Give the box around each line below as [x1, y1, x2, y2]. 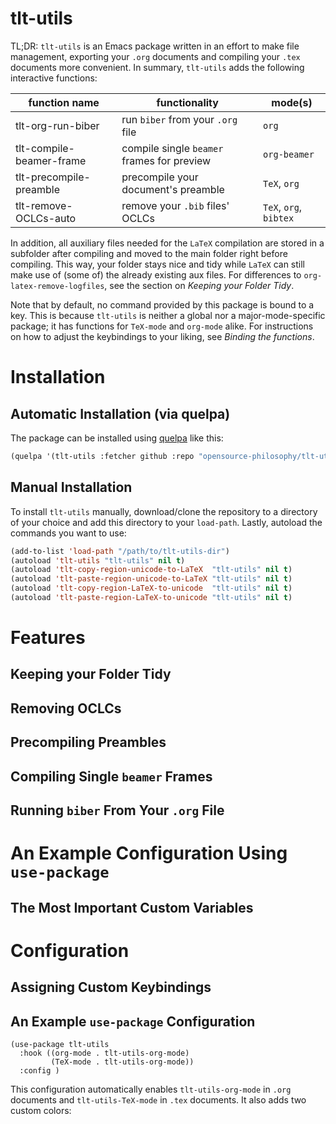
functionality [156, 95, 219, 109]
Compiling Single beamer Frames [10, 768, 213, 785]
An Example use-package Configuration [10, 1013, 256, 1030]
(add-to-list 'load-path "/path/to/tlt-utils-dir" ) [10, 546, 230, 556]
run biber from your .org [121, 112, 238, 126]
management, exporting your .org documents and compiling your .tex [10, 50, 301, 62]
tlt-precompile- [15, 170, 91, 184]
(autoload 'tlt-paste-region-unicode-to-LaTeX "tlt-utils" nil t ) [10, 574, 293, 584]
